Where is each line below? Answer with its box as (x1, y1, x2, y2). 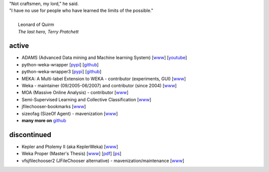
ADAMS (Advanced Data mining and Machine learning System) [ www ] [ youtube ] (21, 55, 187, 61)
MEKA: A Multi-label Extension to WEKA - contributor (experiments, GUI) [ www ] (21, 75, 186, 82)
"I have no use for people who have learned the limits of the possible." (9, 7, 153, 13)
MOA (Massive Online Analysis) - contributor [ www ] (21, 90, 129, 96)
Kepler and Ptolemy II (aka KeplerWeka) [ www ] (21, 144, 118, 150)
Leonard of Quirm (18, 21, 54, 27)
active (9, 41, 29, 50)
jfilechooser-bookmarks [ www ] (21, 104, 86, 110)
